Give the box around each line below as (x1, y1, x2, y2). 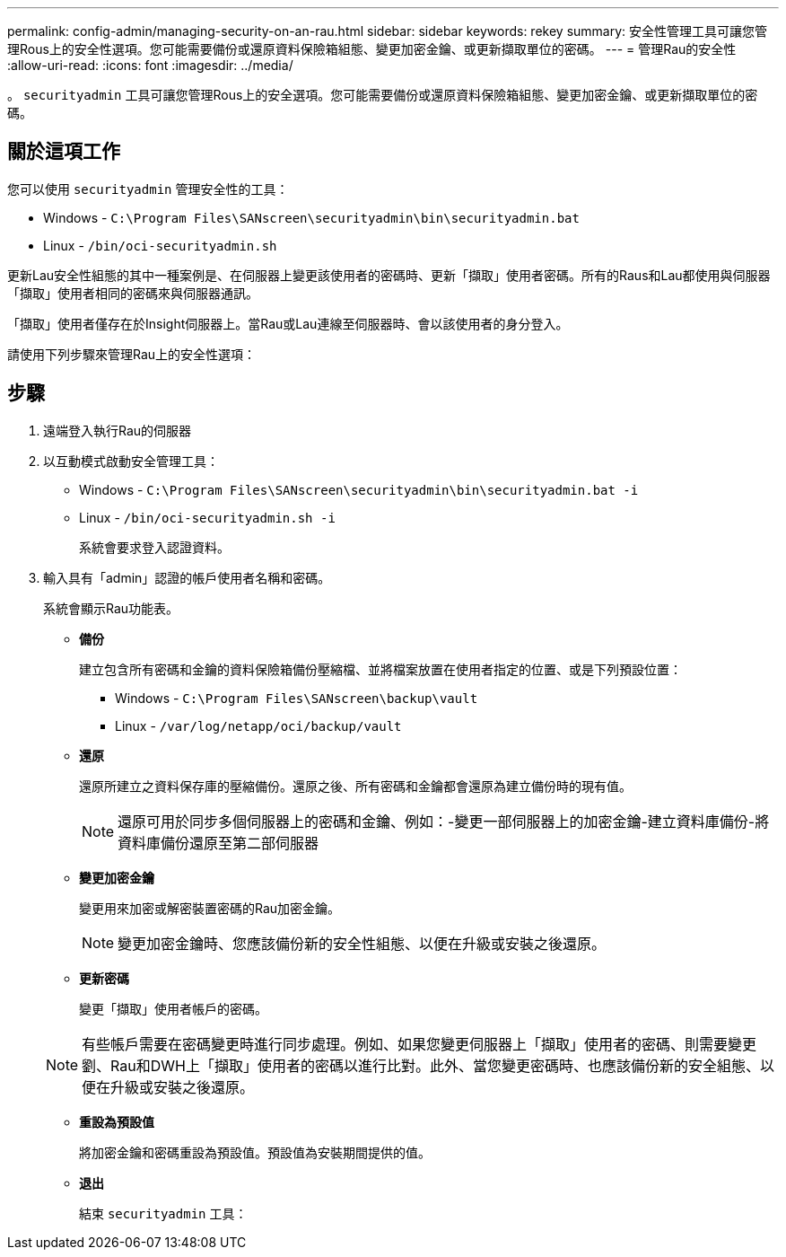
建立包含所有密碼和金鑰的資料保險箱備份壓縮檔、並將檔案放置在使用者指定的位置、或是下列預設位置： (79, 661, 682, 677)
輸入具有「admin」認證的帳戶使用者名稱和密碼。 (43, 569, 331, 585)
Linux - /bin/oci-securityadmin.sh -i (79, 509, 336, 525)
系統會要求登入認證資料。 (79, 539, 230, 555)
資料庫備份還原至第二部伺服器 (118, 833, 319, 852)
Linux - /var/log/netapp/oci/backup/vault (115, 717, 402, 734)
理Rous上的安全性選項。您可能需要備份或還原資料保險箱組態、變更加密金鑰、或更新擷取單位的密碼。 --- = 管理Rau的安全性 (7, 41, 737, 57)
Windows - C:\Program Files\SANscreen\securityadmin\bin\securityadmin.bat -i (79, 481, 639, 497)
